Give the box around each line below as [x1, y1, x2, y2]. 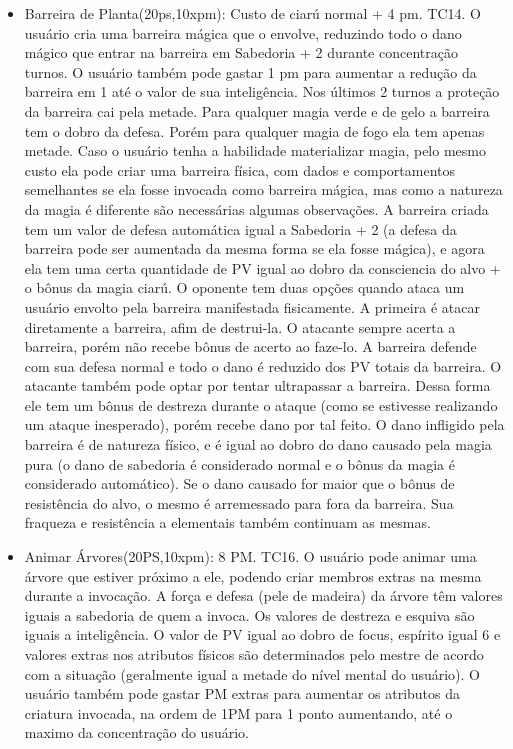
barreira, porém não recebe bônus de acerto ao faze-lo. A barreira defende [24, 336, 477, 357]
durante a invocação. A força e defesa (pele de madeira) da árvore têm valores [24, 585, 503, 606]
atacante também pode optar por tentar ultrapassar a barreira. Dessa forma [24, 375, 491, 396]
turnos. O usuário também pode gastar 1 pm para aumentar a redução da [24, 61, 477, 82]
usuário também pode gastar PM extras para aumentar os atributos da [24, 683, 461, 704]
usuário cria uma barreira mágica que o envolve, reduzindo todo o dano [24, 22, 462, 43]
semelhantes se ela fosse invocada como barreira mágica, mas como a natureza [24, 179, 503, 200]
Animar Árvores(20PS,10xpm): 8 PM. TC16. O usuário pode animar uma [24, 546, 477, 567]
